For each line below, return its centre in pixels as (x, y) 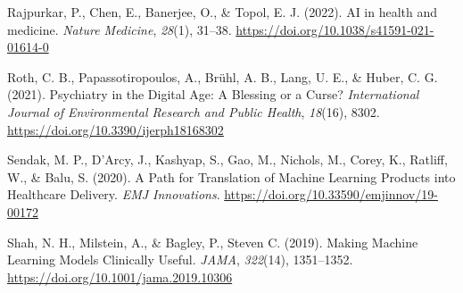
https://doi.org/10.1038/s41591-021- (335, 29)
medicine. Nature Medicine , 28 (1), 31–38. (120, 29)
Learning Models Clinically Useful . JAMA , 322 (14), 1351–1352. (180, 260)
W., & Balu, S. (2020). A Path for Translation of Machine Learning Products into (231, 176)
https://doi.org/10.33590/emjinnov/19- (331, 194)
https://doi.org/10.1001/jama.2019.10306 (120, 276)
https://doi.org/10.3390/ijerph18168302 (116, 129)
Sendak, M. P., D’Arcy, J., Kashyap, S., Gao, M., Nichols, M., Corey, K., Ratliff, (227, 159)
